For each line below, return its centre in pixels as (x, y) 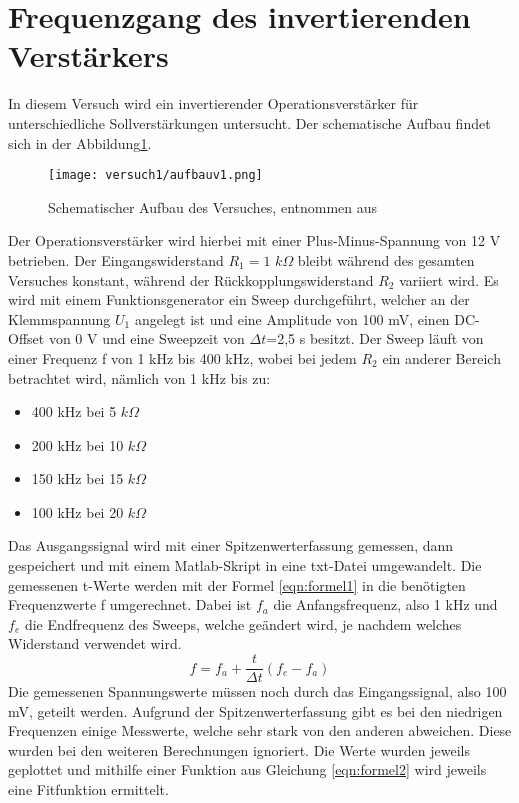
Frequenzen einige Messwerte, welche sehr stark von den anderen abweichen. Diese (260, 730)
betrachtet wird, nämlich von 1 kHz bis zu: (139, 377)
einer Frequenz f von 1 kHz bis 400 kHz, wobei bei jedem (182, 357)
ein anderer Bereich (441, 357)
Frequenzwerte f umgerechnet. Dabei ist (130, 604)
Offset (26, 338)
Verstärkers (88, 55)
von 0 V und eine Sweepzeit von (146, 338)
